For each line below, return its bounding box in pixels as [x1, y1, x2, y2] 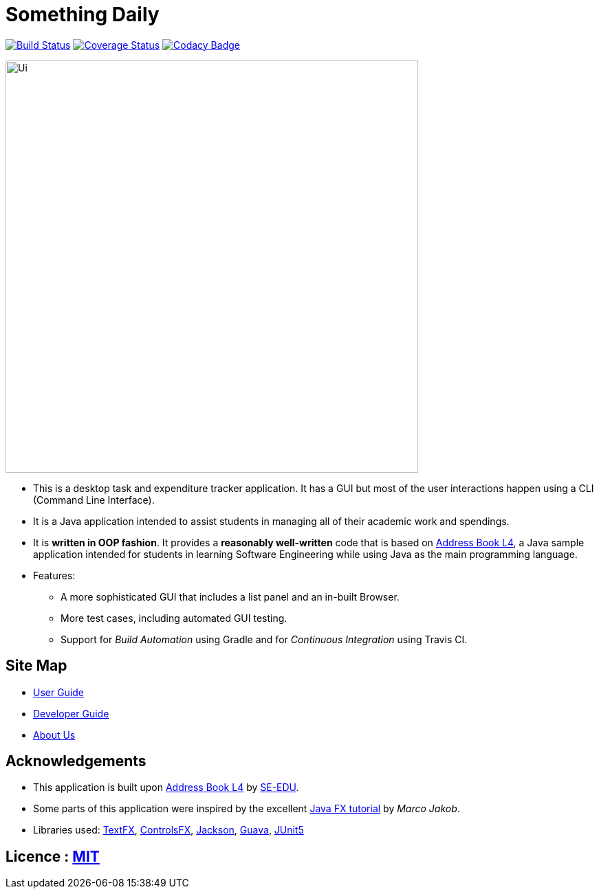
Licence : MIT [6, 847, 100, 865]
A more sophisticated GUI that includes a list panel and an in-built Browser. [61, 590, 400, 603]
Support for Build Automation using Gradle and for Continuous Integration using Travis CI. [61, 633, 468, 645]
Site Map [6, 657, 67, 675]
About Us [33, 728, 76, 741]
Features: [33, 569, 76, 581]
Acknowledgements [6, 752, 146, 770]
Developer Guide [33, 707, 109, 719]
